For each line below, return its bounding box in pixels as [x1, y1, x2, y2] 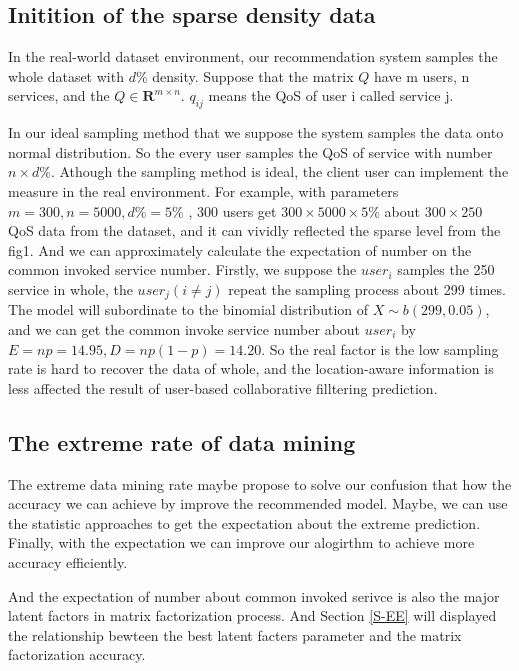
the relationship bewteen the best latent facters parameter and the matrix [8, 624, 462, 645]
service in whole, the [8, 278, 133, 299]
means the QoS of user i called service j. [208, 85, 454, 106]
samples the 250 [397, 259, 495, 280]
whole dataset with [8, 65, 124, 86]
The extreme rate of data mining [8, 426, 356, 457]
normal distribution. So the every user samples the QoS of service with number [8, 141, 493, 162]
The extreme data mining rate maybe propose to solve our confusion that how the [8, 473, 512, 494]
